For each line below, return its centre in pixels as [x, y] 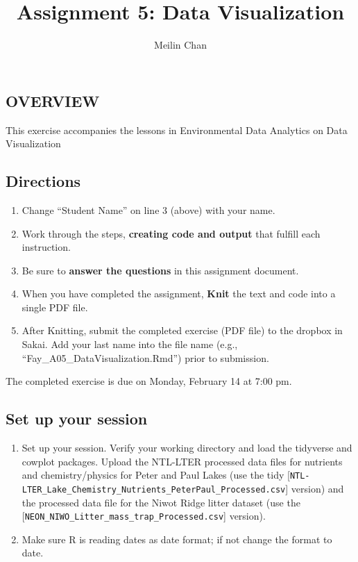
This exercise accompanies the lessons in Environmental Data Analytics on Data [177, 130]
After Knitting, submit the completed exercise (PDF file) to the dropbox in [182, 330]
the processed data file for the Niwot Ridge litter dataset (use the [161, 502]
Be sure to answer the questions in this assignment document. [160, 270]
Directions [43, 181]
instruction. [46, 247]
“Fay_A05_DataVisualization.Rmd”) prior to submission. [145, 357]
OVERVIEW [53, 100]
